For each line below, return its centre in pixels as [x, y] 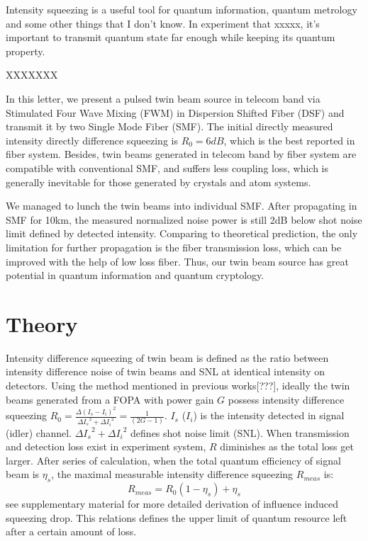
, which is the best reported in [289, 140]
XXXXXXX [32, 75]
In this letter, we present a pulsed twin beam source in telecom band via [163, 98]
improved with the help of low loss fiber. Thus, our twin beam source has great [177, 261]
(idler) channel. [39, 432]
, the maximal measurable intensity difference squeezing [172, 474]
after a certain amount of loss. [71, 531]
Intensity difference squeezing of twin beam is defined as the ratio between [167, 357]
